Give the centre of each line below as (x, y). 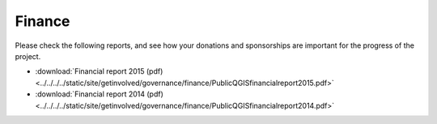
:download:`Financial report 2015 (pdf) (99, 71)
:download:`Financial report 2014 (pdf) (99, 94)
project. (28, 56)
